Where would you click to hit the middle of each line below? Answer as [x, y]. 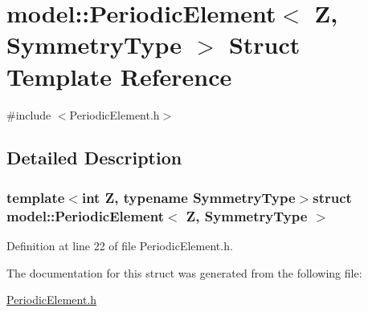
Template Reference [119, 76]
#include [29, 114]
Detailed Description [94, 158]
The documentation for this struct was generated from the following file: [184, 272]
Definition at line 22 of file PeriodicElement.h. [120, 246]
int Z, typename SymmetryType [188, 197]
